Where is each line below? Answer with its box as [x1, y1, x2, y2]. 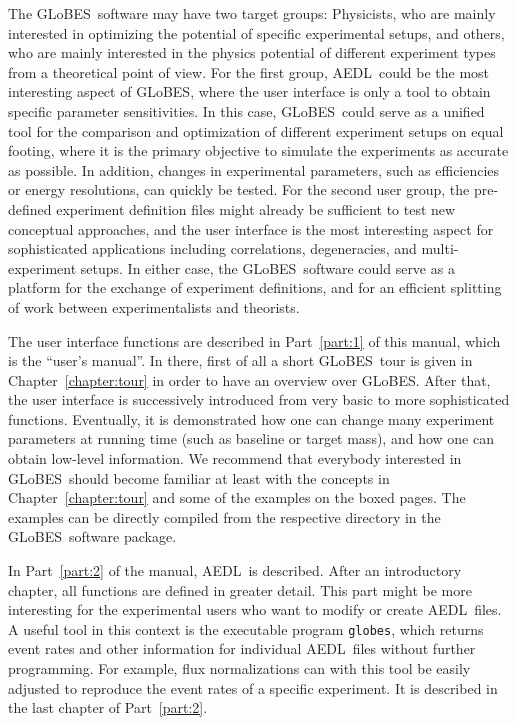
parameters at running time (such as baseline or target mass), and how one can [8, 428, 494, 449]
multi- [421, 238, 459, 259]
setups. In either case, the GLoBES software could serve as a [80, 257, 455, 278]
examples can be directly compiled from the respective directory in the [8, 506, 441, 527]
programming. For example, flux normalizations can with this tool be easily [8, 658, 471, 679]
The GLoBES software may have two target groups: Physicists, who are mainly [8, 3, 496, 23]
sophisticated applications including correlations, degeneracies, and [8, 238, 417, 259]
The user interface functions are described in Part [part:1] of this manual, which [8, 330, 501, 351]
